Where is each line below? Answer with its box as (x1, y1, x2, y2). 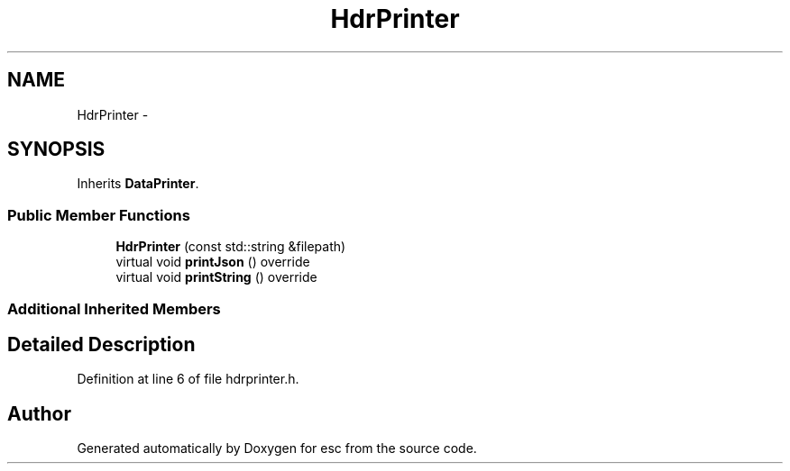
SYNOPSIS (7, 138, 106, 161)
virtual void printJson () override (115, 254, 310, 270)
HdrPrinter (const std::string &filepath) (115, 239, 346, 255)
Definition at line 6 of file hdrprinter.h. (77, 371, 299, 387)
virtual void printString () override (115, 269, 317, 285)
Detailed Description (7, 332, 196, 356)
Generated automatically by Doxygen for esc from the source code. (77, 440, 477, 457)
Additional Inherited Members (7, 299, 221, 318)
